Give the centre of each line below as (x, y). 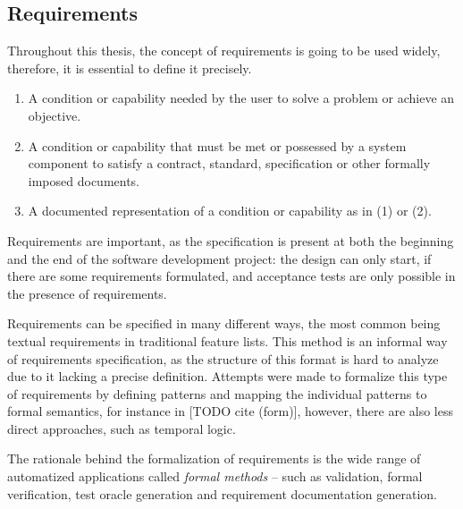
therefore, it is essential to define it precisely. (130, 68)
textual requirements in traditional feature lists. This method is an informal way (227, 340)
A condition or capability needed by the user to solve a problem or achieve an (241, 98)
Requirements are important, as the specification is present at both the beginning (231, 240)
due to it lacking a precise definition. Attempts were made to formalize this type (227, 376)
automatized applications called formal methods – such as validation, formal (215, 476)
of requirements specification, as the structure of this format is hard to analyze (223, 358)
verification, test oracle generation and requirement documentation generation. (222, 493)
